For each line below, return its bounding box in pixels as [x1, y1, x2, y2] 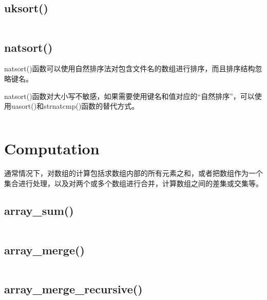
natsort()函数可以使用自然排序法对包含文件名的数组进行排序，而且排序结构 [4, 63, 255, 74]
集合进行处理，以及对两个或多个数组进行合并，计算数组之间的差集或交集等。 [4, 177, 263, 188]
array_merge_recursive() [4, 281, 143, 296]
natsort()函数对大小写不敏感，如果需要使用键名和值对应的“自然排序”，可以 [4, 90, 255, 101]
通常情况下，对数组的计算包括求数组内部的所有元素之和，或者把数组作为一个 [4, 167, 263, 178]
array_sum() [4, 203, 74, 218]
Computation [4, 137, 100, 158]
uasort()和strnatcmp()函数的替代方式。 [11, 101, 139, 111]
